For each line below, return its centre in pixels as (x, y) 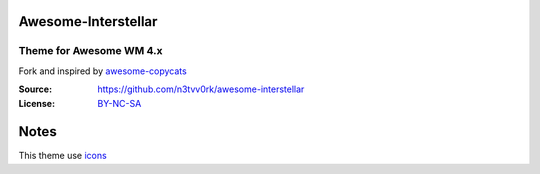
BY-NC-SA (119, 103)
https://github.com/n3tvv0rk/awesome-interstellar (201, 89)
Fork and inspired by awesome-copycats (102, 71)
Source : (35, 89)
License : (36, 103)
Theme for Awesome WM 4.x (90, 51)
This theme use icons (62, 156)
